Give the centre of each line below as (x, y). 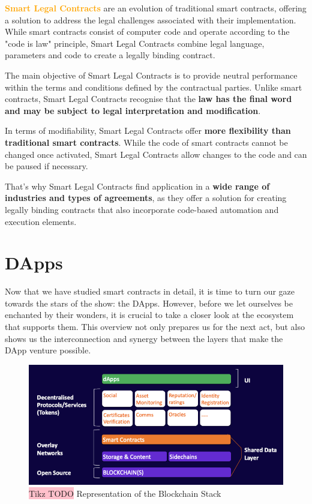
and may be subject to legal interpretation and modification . (133, 110)
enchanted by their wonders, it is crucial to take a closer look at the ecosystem (149, 315)
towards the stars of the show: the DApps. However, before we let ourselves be (149, 303)
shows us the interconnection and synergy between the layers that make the (144, 338)
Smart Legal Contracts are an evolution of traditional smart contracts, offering (156, 8)
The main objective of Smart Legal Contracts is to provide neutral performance (151, 75)
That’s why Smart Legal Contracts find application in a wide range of (137, 186)
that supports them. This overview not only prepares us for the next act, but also (155, 326)
